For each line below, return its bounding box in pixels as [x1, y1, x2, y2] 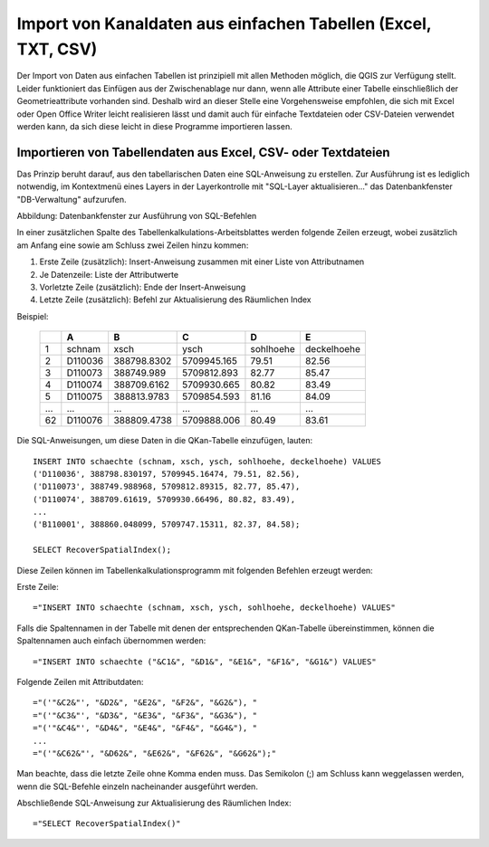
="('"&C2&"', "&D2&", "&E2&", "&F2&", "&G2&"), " [33, 698, 258, 708]
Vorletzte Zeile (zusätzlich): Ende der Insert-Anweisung [39, 281, 246, 292]
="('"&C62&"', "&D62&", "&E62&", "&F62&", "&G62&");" [33, 747, 276, 758]
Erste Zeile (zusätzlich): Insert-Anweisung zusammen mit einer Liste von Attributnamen [39, 256, 365, 267]
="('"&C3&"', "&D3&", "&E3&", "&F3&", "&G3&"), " [33, 710, 258, 720]
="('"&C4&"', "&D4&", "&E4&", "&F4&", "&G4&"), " [33, 723, 258, 733]
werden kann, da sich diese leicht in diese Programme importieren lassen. [16, 120, 293, 131]
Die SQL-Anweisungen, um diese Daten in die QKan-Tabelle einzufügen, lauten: [16, 435, 312, 446]
